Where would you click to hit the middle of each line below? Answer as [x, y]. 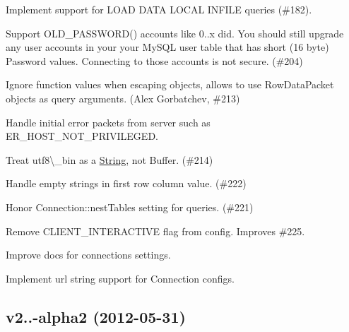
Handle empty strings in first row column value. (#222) [126, 183]
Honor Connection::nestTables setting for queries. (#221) [130, 207]
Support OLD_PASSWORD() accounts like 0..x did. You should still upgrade [175, 33]
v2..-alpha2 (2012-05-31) [96, 316]
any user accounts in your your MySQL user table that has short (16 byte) [167, 47]
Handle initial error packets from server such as [108, 122]
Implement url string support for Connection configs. [120, 278]
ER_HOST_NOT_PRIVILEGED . [82, 136]
